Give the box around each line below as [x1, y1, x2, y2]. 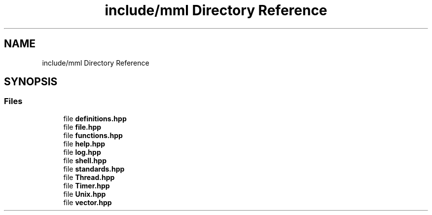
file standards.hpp [63, 164, 125, 173]
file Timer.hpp [63, 181, 110, 190]
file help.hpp [63, 139, 106, 148]
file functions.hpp [63, 131, 123, 140]
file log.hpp [63, 147, 101, 156]
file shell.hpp [63, 156, 107, 165]
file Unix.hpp [63, 189, 106, 198]
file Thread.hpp [63, 173, 115, 181]
